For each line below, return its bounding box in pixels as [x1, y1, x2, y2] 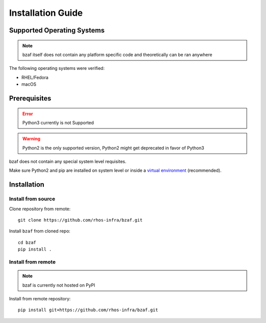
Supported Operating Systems [9, 26, 105, 34]
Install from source [9, 195, 55, 202]
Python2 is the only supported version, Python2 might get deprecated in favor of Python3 [22, 145, 204, 151]
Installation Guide [9, 7, 83, 18]
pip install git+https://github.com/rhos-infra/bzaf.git [18, 307, 159, 313]
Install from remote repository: [9, 295, 71, 301]
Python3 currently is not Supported [22, 120, 94, 126]
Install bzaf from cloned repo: [9, 228, 71, 234]
